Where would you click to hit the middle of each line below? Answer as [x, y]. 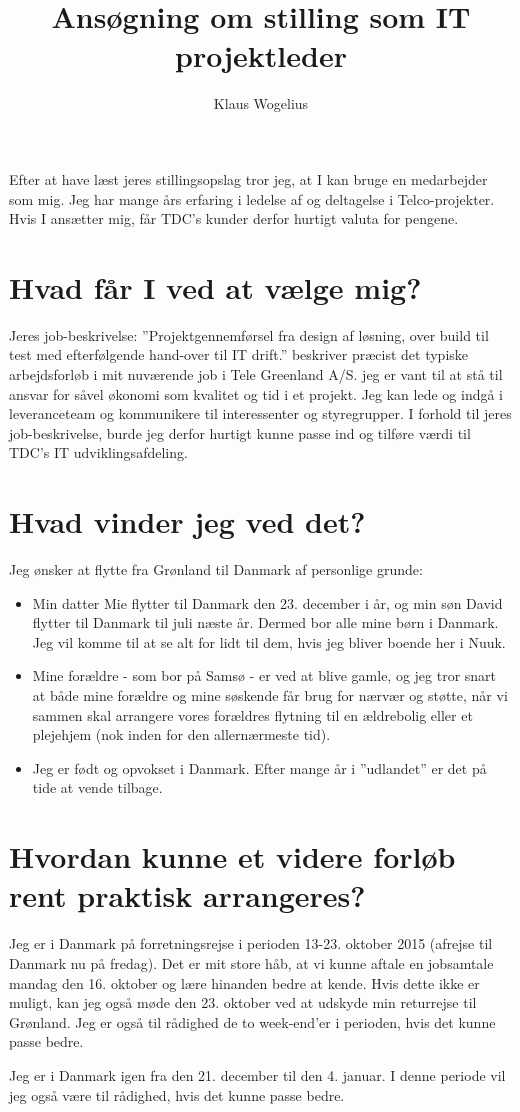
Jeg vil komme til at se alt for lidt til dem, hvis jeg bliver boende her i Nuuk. [269, 641]
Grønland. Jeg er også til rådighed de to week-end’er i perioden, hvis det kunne [252, 1021]
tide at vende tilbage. [97, 787]
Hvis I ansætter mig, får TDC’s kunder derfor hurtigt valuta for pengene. [234, 218]
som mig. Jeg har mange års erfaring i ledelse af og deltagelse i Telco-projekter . [252, 198]
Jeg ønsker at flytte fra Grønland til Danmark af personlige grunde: [216, 569]
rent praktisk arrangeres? [187, 895]
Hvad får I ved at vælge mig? [215, 286]
